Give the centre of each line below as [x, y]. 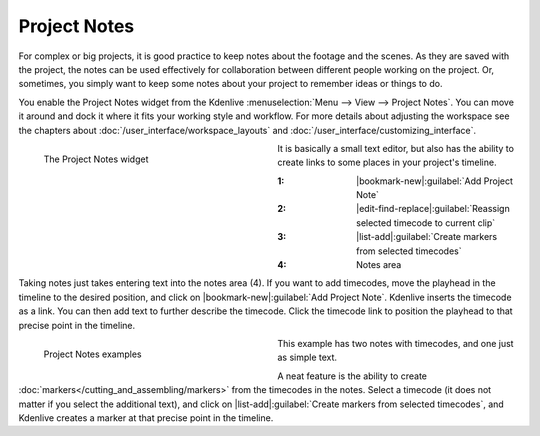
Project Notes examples [92, 354]
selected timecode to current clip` [426, 222]
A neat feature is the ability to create [352, 376]
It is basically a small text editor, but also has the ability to [396, 148]
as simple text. [307, 357]
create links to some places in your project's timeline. [387, 162]
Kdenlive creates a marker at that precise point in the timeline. [146, 417]
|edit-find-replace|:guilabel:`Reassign [433, 209]
